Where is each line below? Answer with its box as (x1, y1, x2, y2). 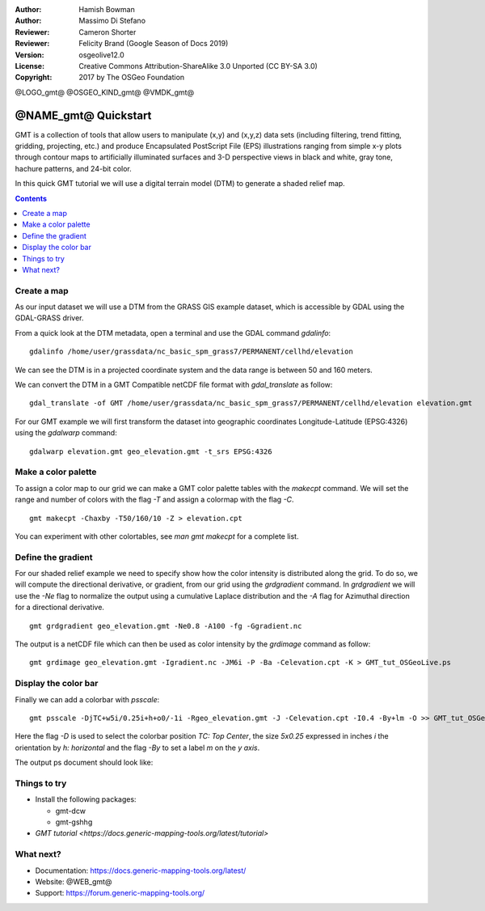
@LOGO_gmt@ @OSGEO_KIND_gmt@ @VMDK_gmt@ (15, 87, 194, 97)
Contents (15, 193, 48, 203)
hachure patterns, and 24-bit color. (15, 163, 133, 173)
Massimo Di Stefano (78, 16, 145, 26)
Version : (15, 49, 44, 60)
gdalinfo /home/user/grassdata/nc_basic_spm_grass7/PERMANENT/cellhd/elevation (29, 347, 353, 356)
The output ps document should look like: (15, 757, 154, 768)
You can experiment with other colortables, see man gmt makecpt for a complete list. (15, 531, 299, 541)
